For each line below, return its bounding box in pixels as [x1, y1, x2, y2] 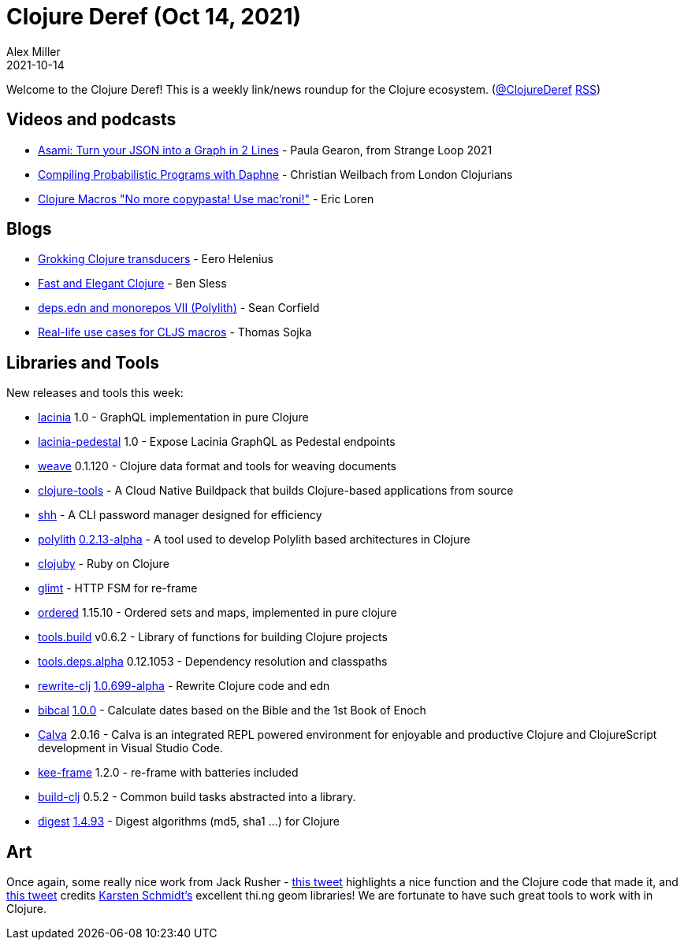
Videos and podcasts [6, 109, 177, 130]
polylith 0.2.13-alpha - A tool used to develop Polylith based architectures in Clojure [38, 532, 470, 547]
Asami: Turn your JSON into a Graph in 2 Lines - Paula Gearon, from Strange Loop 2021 [38, 143, 493, 157]
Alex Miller [6, 44, 61, 58]
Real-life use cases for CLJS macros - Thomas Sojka [38, 325, 312, 339]
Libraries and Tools [6, 352, 159, 373]
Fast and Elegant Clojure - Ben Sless [38, 276, 227, 291]
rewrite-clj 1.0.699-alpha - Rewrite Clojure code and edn [38, 679, 330, 693]
